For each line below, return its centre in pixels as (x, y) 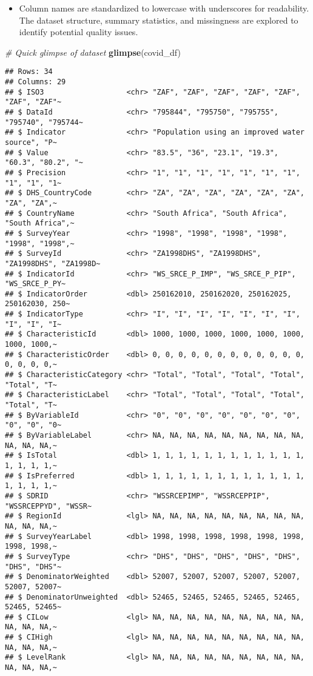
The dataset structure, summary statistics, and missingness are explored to (159, 20)
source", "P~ (31, 142)
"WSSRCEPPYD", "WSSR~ (49, 506)
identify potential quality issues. (79, 32)
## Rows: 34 (29, 72)
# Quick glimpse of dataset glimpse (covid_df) (93, 52)
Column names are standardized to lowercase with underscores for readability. (164, 8)
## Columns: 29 (35, 82)
